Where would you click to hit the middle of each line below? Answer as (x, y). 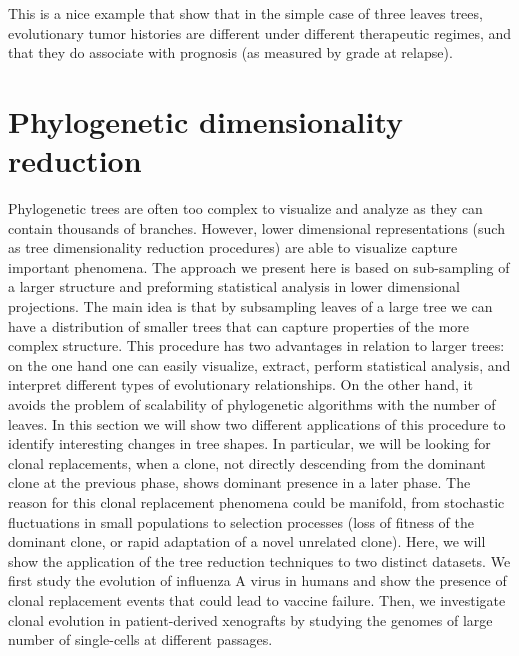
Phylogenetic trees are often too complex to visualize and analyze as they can (245, 208)
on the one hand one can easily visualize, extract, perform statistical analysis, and (259, 364)
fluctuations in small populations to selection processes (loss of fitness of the (241, 521)
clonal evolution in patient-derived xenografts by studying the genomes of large (250, 619)
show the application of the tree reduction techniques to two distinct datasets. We (259, 560)
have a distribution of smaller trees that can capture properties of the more (239, 325)
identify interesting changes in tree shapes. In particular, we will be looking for (249, 443)
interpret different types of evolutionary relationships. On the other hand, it (240, 384)
